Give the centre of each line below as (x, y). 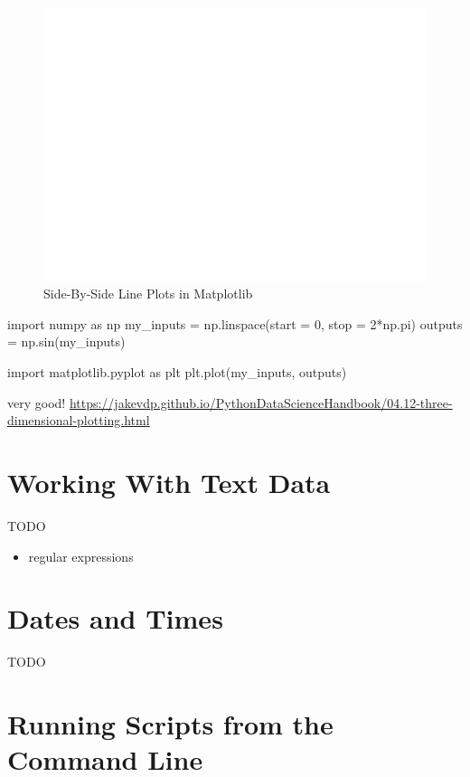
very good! (37, 402)
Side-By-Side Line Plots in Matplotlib (148, 294)
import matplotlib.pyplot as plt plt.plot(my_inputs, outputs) (177, 372)
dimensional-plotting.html (79, 420)
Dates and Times (115, 618)
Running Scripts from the (170, 724)
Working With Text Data (169, 483)
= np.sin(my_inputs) (66, 341)
